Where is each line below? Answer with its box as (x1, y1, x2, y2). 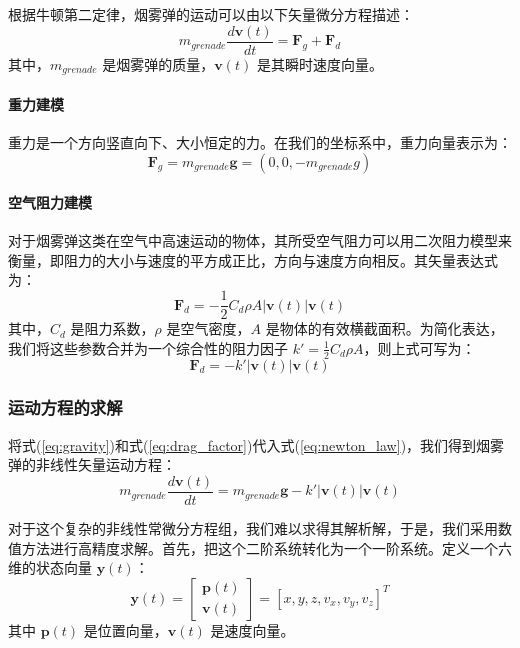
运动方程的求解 (8, 395, 123, 420)
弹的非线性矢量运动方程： (8, 454, 176, 475)
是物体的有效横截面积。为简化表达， (265, 318, 504, 339)
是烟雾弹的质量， (102, 53, 215, 74)
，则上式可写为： (363, 337, 476, 358)
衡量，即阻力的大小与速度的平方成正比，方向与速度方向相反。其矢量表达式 (8, 249, 498, 270)
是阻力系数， (70, 318, 155, 339)
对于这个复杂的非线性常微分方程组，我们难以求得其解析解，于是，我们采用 (8, 518, 498, 539)
